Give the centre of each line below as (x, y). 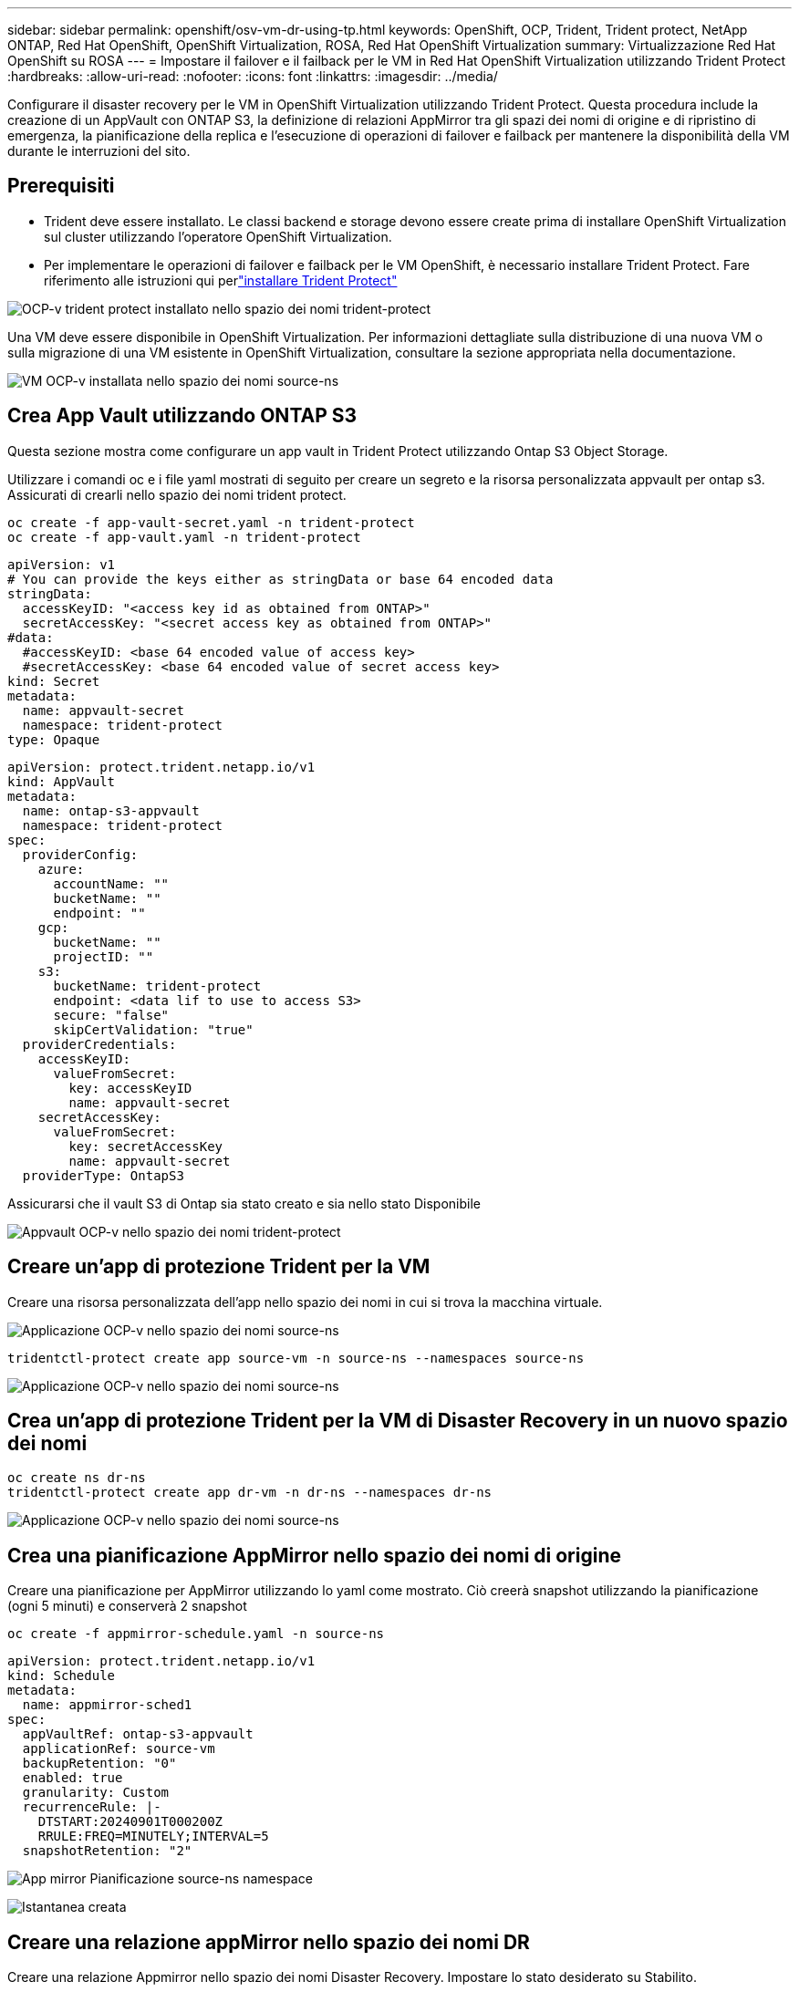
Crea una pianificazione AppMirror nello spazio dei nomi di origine (314, 1555)
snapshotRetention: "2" (107, 1851)
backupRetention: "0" (99, 1764)
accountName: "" (111, 883)
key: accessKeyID (130, 1088)
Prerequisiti (61, 186)
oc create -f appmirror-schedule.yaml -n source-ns (196, 1634)
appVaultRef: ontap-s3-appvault (138, 1734)
